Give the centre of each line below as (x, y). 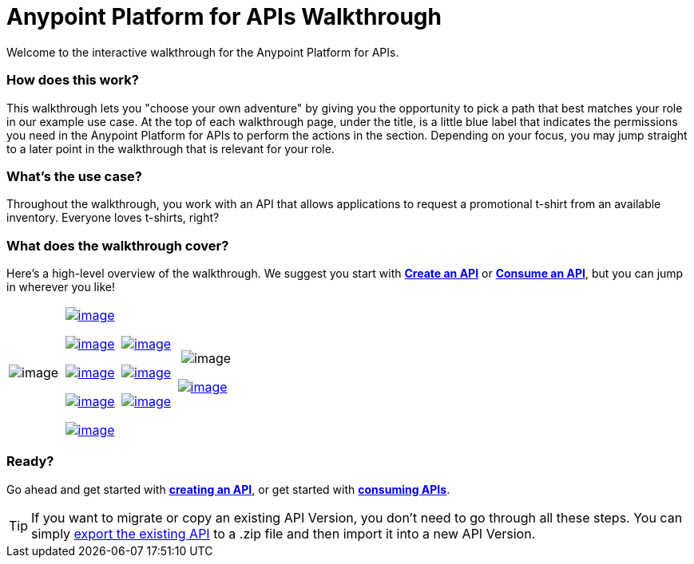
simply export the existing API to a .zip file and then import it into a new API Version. (284, 533)
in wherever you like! (61, 287)
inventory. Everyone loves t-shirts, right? (113, 218)
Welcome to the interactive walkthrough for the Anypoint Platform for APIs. (203, 52)
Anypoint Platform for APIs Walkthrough (224, 17)
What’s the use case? (74, 176)
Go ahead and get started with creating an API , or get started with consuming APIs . (228, 489)
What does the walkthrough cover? (118, 245)
